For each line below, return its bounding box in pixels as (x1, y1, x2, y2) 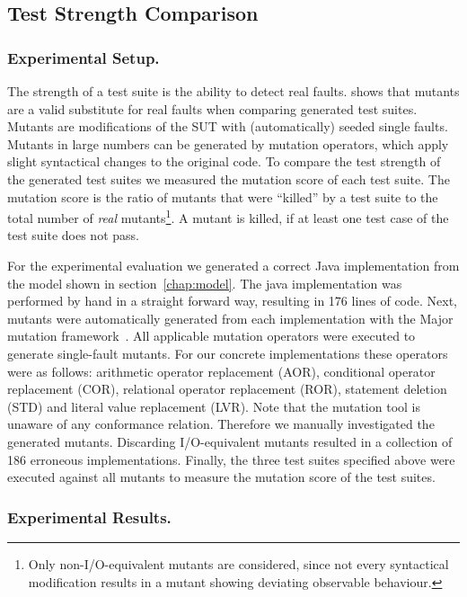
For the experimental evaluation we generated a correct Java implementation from (7, 256, 460, 274)
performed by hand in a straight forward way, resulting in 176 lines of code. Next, (7, 291, 458, 310)
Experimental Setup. (7, 46, 160, 68)
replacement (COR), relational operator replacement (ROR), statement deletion (7, 379, 447, 398)
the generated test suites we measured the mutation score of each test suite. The (7, 169, 450, 188)
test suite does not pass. (7, 226, 139, 245)
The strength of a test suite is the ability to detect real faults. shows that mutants (7, 82, 460, 100)
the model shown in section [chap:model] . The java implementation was (7, 273, 402, 292)
